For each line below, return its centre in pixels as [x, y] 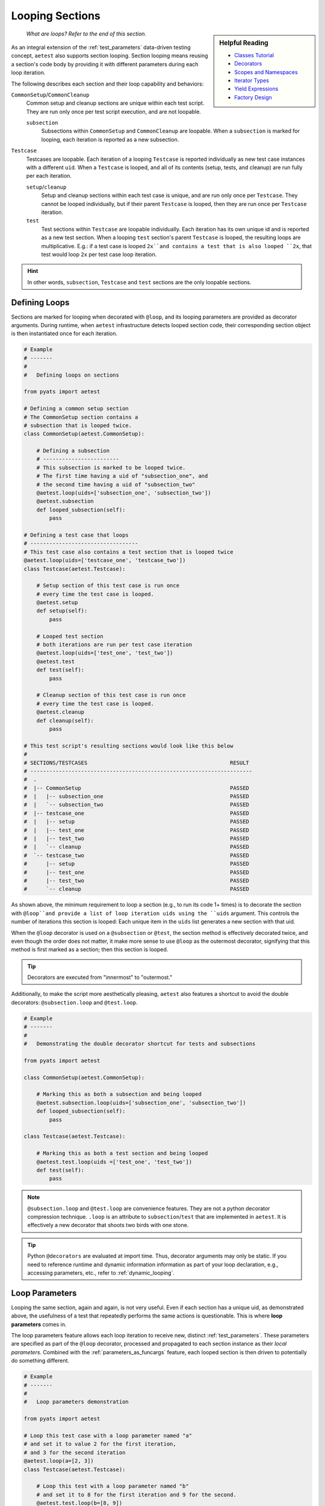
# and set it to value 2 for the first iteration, [100, 1444]
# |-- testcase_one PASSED [137, 813]
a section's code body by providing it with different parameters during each [105, 64]
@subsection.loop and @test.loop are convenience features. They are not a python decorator [149, 1208]
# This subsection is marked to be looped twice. [111, 467]
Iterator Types [252, 80]
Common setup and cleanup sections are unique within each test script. [115, 103]
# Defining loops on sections [72, 375]
